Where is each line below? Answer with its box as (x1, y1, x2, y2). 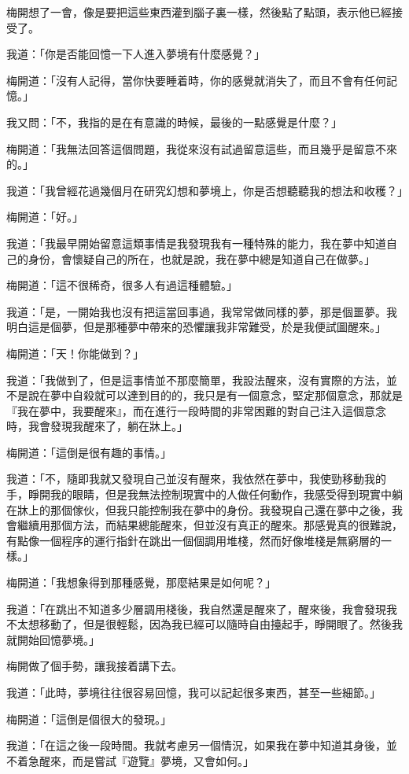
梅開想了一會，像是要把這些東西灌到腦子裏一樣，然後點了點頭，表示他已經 (6, 4, 392, 20)
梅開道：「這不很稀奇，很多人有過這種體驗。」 (6, 277, 238, 293)
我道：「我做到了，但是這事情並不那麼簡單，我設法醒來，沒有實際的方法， (6, 371, 386, 388)
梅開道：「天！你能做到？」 (6, 345, 144, 361)
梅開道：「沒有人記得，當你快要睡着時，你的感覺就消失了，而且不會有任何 (6, 72, 386, 88)
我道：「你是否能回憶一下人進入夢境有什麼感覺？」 (6, 46, 265, 62)
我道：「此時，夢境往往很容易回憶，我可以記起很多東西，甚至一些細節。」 (6, 684, 381, 700)
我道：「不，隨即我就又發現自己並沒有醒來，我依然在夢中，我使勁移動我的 (6, 470, 386, 487)
